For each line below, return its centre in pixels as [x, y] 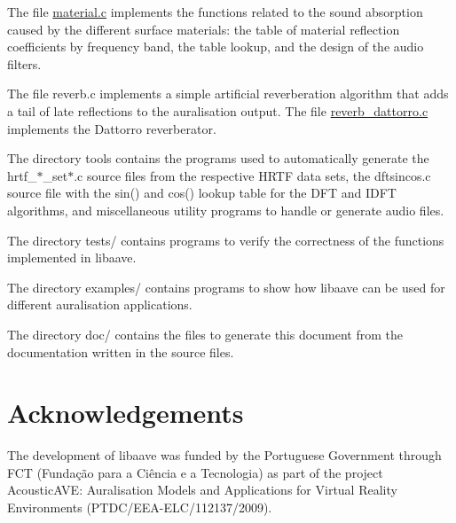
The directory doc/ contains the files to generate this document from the [205, 334]
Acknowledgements [126, 413]
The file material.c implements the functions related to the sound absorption [215, 12]
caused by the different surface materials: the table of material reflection [204, 29]
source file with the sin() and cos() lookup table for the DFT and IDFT [202, 193]
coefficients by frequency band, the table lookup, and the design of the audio [216, 47]
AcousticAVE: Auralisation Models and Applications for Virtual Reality [202, 490]
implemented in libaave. [72, 258]
